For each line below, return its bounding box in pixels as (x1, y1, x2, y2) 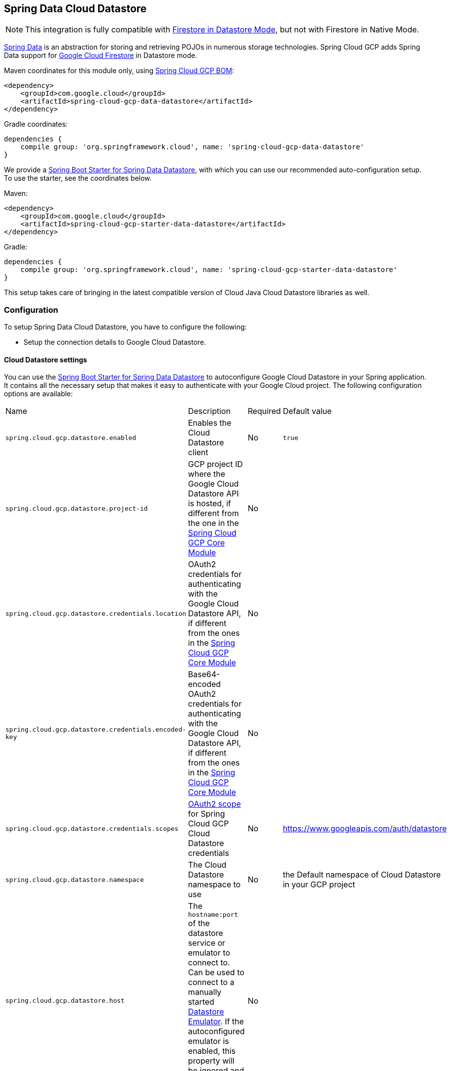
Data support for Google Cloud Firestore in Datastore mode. (4, 51, 197, 60)
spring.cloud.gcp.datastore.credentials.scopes (5, 824, 179, 832)
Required (248, 406, 281, 416)
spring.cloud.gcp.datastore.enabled (5, 434, 137, 441)
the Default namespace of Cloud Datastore (282, 870, 441, 880)
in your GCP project (282, 879, 355, 890)
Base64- (188, 669, 220, 680)
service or (188, 938, 225, 948)
